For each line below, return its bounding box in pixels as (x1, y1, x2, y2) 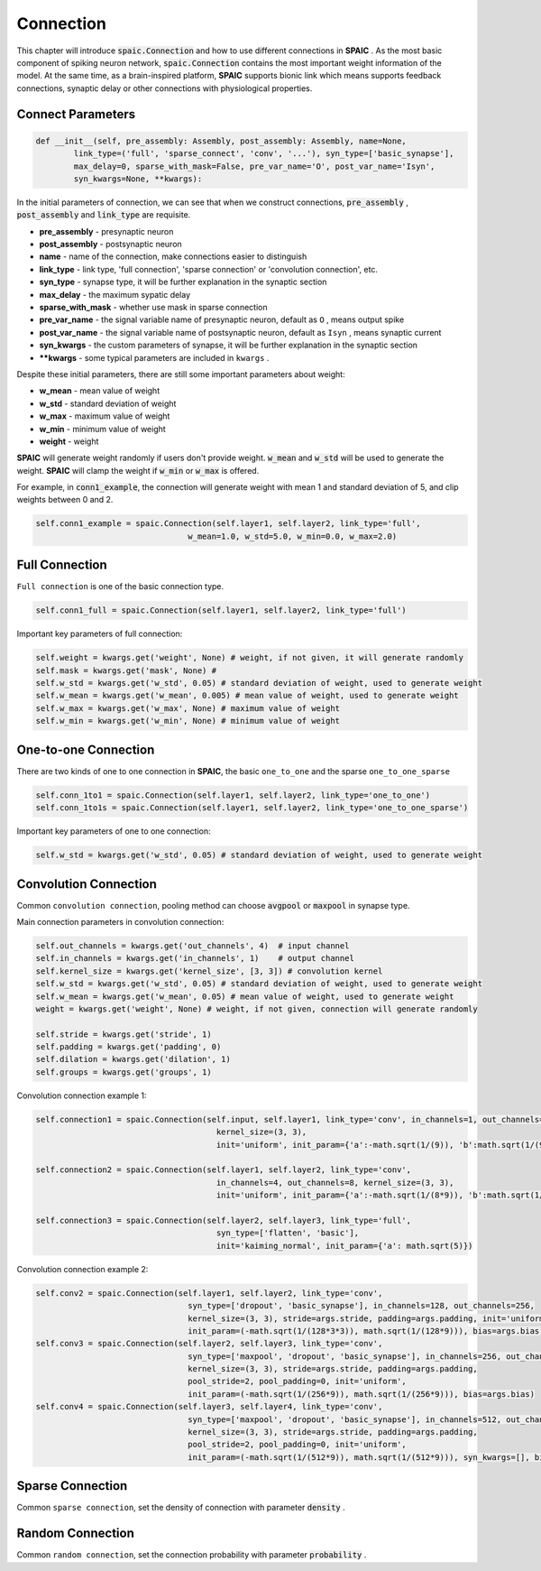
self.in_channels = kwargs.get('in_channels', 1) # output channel (35, 953, 355, 964)
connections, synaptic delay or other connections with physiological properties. (16, 82, 313, 94)
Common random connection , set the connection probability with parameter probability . (16, 1549, 367, 1560)
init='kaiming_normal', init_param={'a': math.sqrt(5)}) (215, 1241, 473, 1251)
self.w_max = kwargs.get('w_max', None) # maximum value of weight (35, 703, 341, 713)
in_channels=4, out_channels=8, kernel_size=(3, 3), (215, 1178, 454, 1187)
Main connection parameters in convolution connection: (16, 916, 225, 927)
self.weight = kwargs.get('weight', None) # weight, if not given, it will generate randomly (35, 652, 464, 663)
